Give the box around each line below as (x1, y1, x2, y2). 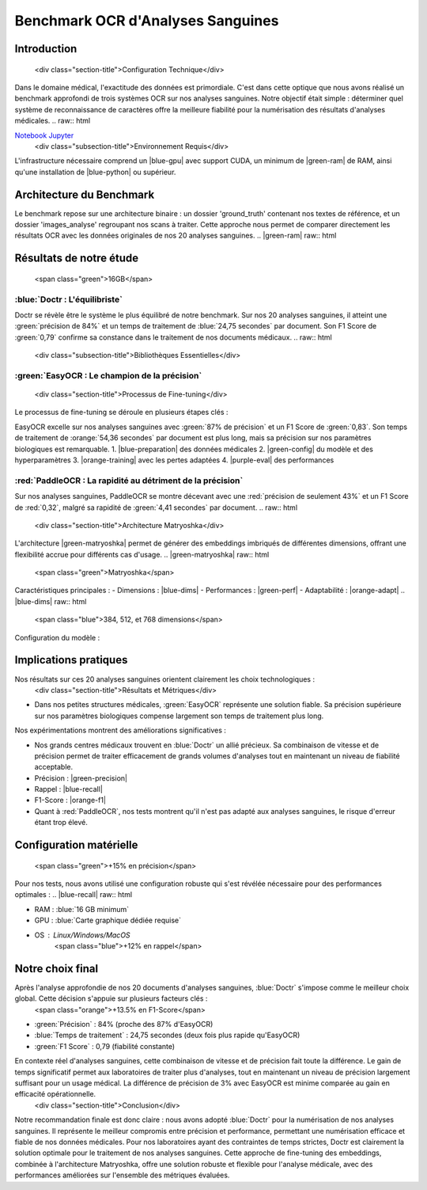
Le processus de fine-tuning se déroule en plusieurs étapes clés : (14, 408, 229, 417)
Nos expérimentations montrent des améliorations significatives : (14, 725, 227, 736)
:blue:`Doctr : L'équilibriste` (14, 294, 123, 305)
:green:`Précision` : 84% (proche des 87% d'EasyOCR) (34, 1020, 213, 1029)
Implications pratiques (14, 653, 128, 667)
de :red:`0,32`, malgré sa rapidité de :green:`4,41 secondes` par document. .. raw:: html (14, 503, 298, 512)
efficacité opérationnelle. (14, 1089, 96, 1099)
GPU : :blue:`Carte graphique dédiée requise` (34, 915, 182, 926)
